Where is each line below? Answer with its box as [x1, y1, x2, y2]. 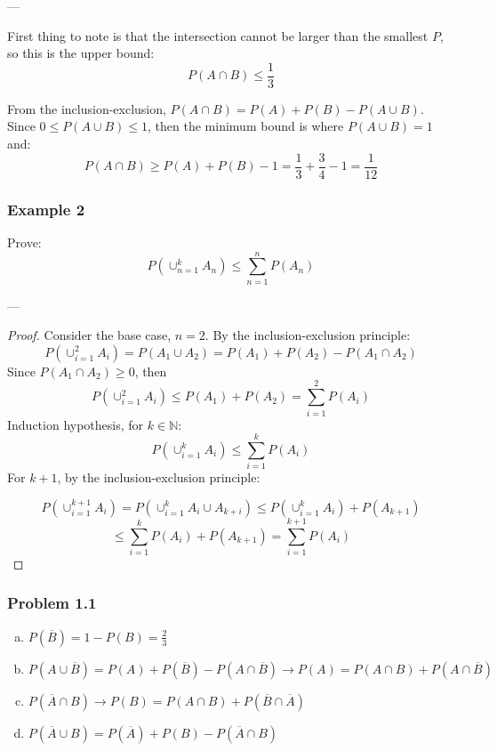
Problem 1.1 [7, 592, 97, 614]
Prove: [7, 232, 42, 251]
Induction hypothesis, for [7, 415, 144, 433]
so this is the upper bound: [7, 44, 155, 62]
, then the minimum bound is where [148, 117, 344, 135]
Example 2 [7, 198, 85, 220]
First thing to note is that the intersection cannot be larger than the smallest [7, 26, 429, 44]
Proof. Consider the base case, [7, 326, 172, 344]
